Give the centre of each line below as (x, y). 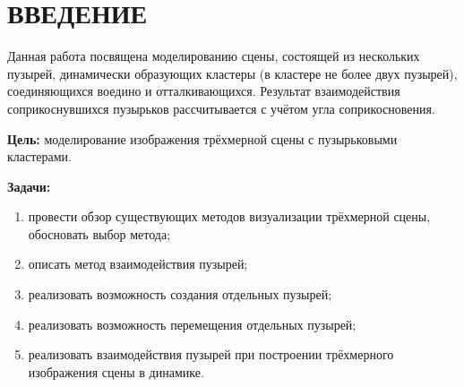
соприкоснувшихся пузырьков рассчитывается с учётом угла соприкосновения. (221, 108)
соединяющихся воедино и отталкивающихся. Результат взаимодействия (204, 91)
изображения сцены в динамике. (116, 371)
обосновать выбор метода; (99, 233)
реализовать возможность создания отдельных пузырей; (180, 294)
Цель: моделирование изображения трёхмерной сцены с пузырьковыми (202, 138)
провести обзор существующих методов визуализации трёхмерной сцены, (229, 216)
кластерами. (40, 156)
